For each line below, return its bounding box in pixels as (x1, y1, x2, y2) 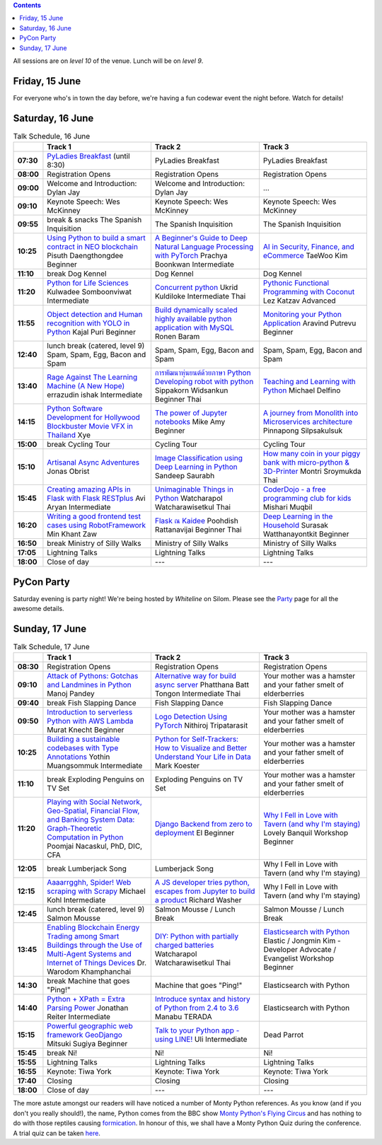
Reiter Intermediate (47, 1012, 111, 1022)
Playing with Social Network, (47, 797, 143, 807)
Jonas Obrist (47, 467, 90, 477)
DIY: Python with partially (154, 931, 239, 941)
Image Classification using (154, 453, 243, 463)
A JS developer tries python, (154, 878, 250, 888)
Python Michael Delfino (262, 385, 341, 395)
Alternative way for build (154, 671, 237, 681)
